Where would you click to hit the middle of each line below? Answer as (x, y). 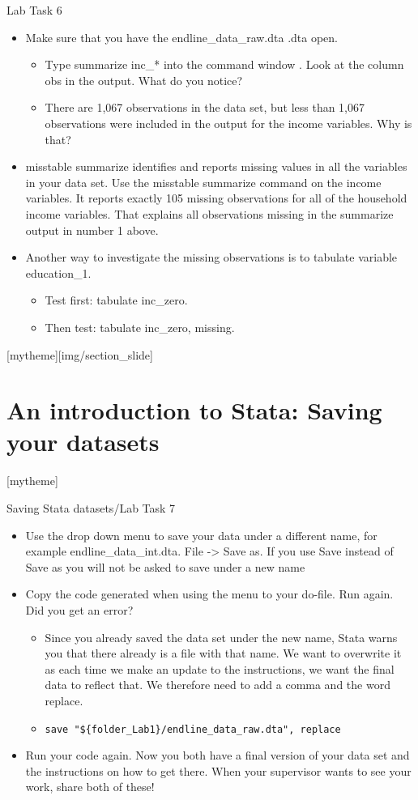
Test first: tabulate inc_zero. (116, 300)
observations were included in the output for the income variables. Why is (228, 123)
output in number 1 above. (92, 230)
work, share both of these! (90, 787)
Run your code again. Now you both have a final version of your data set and (218, 755)
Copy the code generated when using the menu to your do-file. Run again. (209, 594)
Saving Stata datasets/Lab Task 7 (91, 508)
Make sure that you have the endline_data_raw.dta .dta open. (181, 37)
